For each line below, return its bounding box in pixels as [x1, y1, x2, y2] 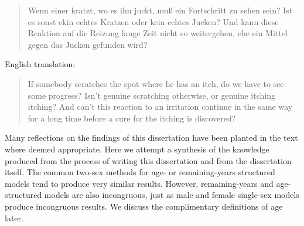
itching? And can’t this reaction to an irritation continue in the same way [28, 100, 293, 113]
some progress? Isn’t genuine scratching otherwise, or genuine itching [28, 89, 275, 101]
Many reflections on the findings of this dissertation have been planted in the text [5, 131, 298, 144]
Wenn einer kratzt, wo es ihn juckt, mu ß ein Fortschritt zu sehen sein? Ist [28, 4, 293, 16]
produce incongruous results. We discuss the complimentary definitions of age [5, 200, 283, 212]
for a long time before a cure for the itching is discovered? [28, 112, 236, 124]
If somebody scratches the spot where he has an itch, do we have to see [28, 77, 284, 89]
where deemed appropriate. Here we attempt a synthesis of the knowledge [5, 142, 269, 155]
